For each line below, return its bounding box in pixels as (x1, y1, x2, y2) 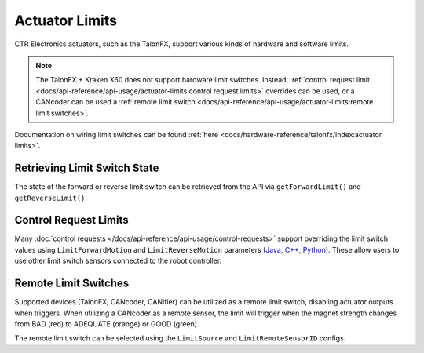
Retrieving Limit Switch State (14, 162, 159, 175)
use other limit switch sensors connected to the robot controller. (14, 256, 222, 266)
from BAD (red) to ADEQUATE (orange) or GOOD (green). (14, 318, 199, 329)
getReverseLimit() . (14, 193, 88, 202)
